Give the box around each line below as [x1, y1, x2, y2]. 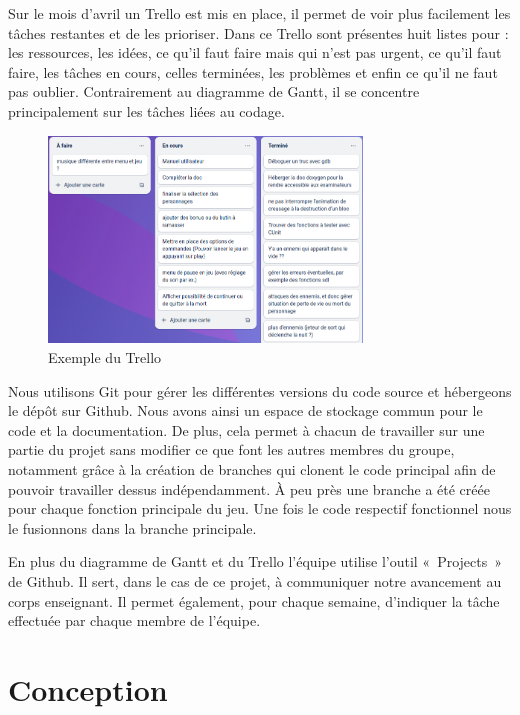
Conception [8, 668, 168, 709]
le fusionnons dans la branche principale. [8, 517, 257, 538]
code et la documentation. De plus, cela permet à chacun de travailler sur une [8, 419, 485, 440]
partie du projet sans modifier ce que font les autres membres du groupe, [8, 439, 455, 460]
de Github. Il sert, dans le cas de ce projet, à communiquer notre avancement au [8, 570, 502, 591]
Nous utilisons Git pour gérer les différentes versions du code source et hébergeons [8, 380, 512, 401]
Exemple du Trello [48, 347, 162, 368]
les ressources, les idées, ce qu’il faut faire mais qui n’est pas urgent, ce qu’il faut [8, 42, 502, 63]
